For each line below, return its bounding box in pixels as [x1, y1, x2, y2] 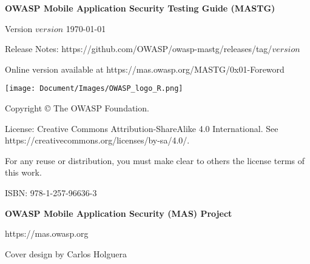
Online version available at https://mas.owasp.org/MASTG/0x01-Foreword [5, 62, 285, 75]
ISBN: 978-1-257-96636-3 [5, 186, 97, 199]
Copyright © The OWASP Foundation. [5, 102, 149, 114]
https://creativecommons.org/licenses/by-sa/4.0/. [5, 134, 190, 147]
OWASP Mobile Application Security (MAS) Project [5, 206, 232, 219]
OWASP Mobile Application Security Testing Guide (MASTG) [5, 2, 275, 14]
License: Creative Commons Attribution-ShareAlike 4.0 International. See [5, 122, 278, 134]
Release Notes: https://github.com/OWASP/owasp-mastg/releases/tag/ [5, 42, 272, 55]
